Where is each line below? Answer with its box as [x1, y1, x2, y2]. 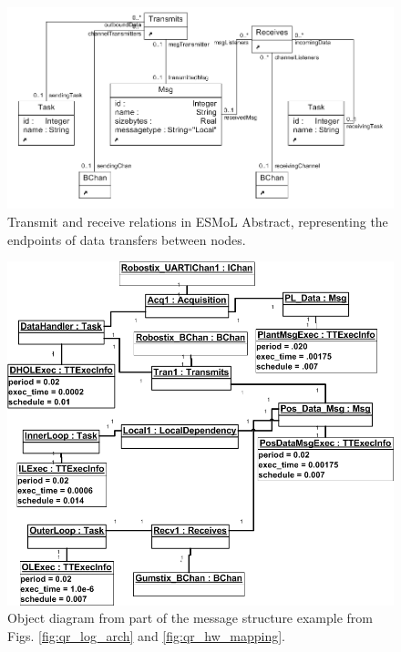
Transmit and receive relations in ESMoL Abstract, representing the [7, 212, 388, 231]
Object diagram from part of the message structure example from [7, 608, 374, 627]
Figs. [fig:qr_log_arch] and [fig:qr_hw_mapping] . [7, 626, 285, 645]
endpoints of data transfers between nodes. [7, 229, 246, 249]
